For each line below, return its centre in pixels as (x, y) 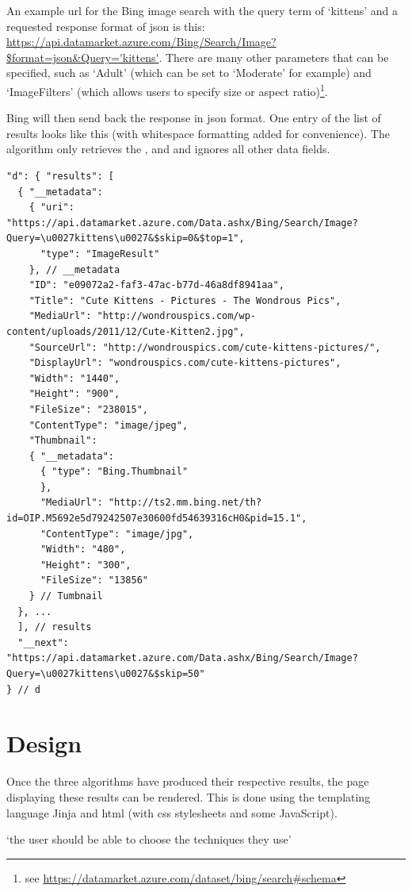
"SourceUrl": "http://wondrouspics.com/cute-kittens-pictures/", (205, 347)
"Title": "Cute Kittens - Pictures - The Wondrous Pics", (185, 300)
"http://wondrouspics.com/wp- (176, 316)
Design (44, 743)
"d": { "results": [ (61, 176)
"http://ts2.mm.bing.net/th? (185, 503)
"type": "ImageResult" (100, 254)
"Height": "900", (74, 394)
